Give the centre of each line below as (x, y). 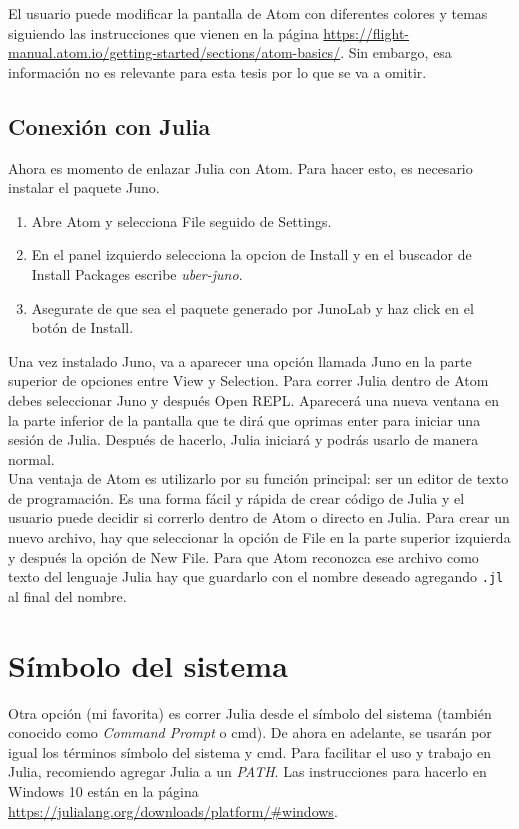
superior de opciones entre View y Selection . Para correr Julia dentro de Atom (248, 380)
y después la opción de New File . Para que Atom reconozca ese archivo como (243, 556)
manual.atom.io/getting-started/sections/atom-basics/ (174, 52)
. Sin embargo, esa (396, 52)
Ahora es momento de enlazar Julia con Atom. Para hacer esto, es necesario (240, 167)
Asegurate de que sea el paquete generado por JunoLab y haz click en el (252, 307)
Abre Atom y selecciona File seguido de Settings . (181, 220)
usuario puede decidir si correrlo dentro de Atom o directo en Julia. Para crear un (259, 517)
